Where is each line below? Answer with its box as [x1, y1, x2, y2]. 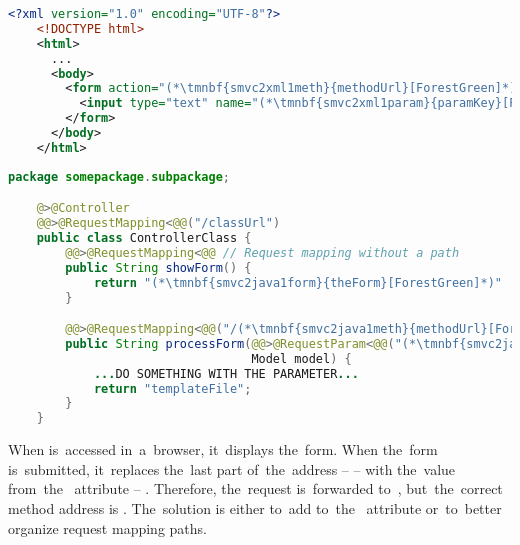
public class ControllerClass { [36, 231, 252, 246]
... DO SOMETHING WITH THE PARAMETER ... [93, 366, 359, 381]
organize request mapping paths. [8, 517, 207, 538]
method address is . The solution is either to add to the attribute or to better [8, 497, 502, 518]
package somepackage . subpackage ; [8, 169, 230, 184]
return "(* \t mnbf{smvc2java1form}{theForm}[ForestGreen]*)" [93, 275, 502, 290]
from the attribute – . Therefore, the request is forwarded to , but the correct [8, 478, 503, 499]
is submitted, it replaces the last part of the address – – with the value [8, 458, 456, 479]
